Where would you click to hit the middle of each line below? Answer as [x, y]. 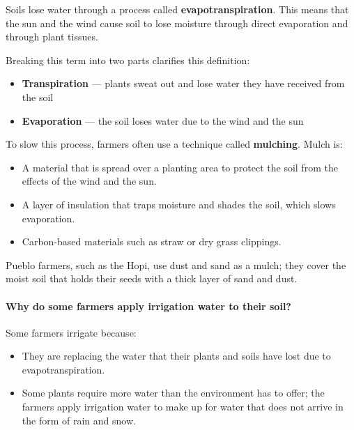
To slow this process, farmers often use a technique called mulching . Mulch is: [174, 144]
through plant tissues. [52, 37]
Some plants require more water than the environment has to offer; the [173, 393]
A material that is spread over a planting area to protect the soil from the [180, 167]
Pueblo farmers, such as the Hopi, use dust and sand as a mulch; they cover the [176, 264]
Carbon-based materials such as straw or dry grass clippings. [152, 241]
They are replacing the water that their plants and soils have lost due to [176, 356]
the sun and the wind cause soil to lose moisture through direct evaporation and [177, 23]
